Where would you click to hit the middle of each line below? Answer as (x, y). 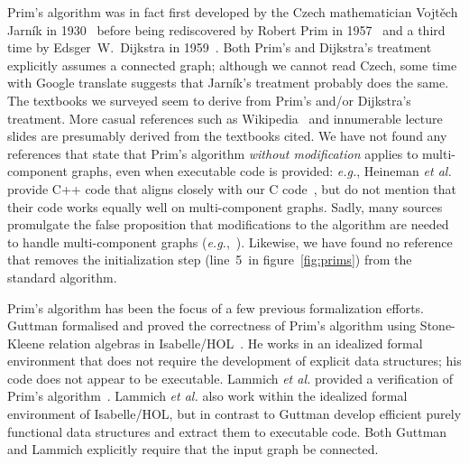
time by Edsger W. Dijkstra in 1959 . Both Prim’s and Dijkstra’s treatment (220, 47)
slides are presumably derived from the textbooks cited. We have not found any (227, 136)
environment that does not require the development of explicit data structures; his (234, 361)
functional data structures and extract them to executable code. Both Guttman (227, 431)
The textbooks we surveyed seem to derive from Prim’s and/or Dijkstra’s (209, 100)
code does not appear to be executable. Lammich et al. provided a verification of (230, 378)
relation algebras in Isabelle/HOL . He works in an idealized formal (235, 343)
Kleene (26, 343)
